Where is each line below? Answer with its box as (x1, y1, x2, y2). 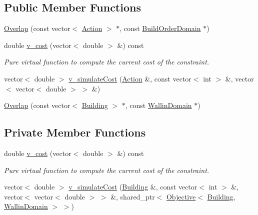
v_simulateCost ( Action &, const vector (68, 73, 191, 83)
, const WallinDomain (125, 100, 192, 110)
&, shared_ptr (110, 191, 155, 201)
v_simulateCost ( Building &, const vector (68, 181, 197, 192)
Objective (166, 191, 196, 201)
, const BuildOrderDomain (119, 23, 201, 33)
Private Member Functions (4, 124, 146, 140)
